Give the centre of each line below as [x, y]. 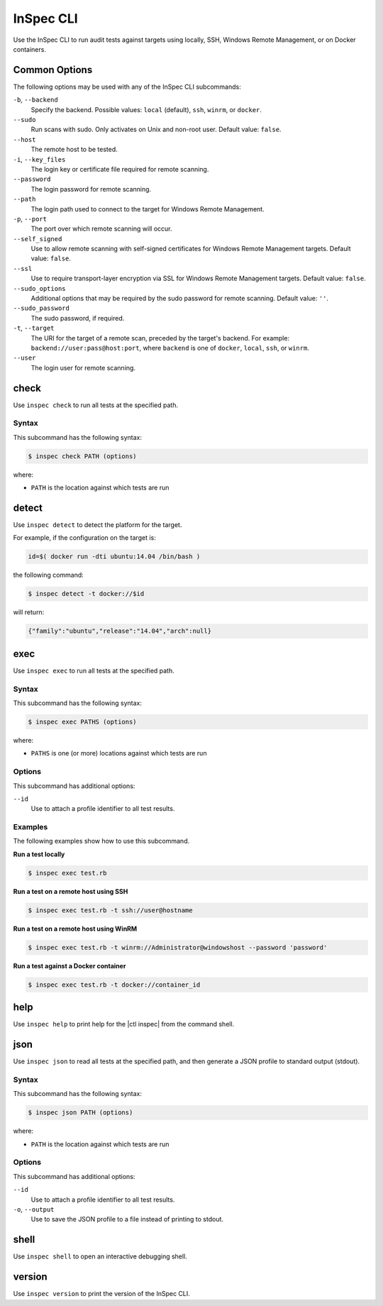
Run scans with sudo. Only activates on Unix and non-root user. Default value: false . [156, 129]
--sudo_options [40, 288]
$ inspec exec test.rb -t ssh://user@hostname [110, 910]
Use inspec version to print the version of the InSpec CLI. [102, 1294]
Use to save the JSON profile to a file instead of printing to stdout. [127, 1219]
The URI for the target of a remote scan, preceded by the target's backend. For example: [160, 338]
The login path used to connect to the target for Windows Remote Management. [148, 209]
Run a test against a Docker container [70, 965]
